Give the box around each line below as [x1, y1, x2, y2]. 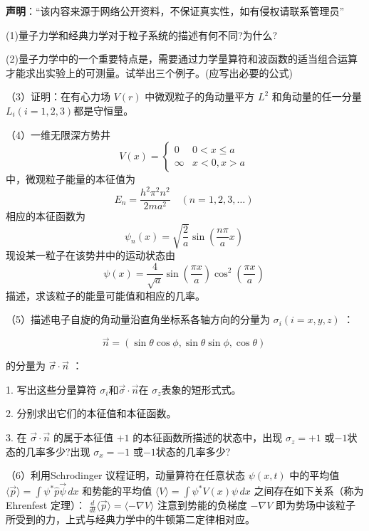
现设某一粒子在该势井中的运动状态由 [6, 248, 175, 263]
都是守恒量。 [73, 102, 134, 117]
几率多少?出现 [25, 443, 90, 458]
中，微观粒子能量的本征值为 [6, 172, 135, 186]
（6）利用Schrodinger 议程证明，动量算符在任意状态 [6, 468, 246, 483]
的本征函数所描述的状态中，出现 [132, 430, 283, 445]
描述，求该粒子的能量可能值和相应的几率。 [6, 288, 205, 303]
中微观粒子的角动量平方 [145, 89, 255, 104]
